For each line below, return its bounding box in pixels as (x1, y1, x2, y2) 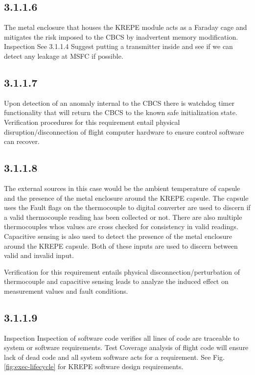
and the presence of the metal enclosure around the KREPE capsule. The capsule (4, 192, 249, 203)
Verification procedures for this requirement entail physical (4, 117, 180, 127)
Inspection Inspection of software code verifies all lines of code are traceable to (4, 332, 239, 343)
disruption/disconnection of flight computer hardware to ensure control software (4, 126, 244, 137)
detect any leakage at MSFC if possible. (4, 50, 123, 61)
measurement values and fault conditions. (4, 285, 128, 296)
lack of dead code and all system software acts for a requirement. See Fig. (4, 352, 225, 362)
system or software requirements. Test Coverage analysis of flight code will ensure (4, 342, 249, 352)
